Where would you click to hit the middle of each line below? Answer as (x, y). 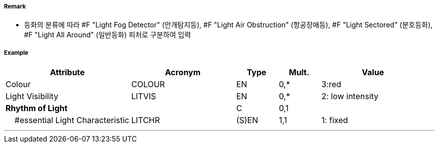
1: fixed (335, 120)
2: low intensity (350, 96)
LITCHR (146, 120)
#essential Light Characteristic (72, 120)
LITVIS (144, 96)
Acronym (183, 73)
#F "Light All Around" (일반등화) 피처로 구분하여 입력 (107, 35)
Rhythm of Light (37, 108)
